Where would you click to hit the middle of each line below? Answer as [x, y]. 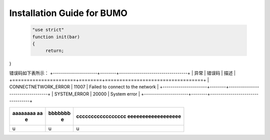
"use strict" [48, 30]
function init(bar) [56, 37]
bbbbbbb [59, 113]
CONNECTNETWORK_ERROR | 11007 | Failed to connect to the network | [84, 87]
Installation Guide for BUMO [68, 13]
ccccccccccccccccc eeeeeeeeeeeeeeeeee [128, 116]
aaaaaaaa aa [27, 113]
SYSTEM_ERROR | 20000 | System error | [97, 94]
